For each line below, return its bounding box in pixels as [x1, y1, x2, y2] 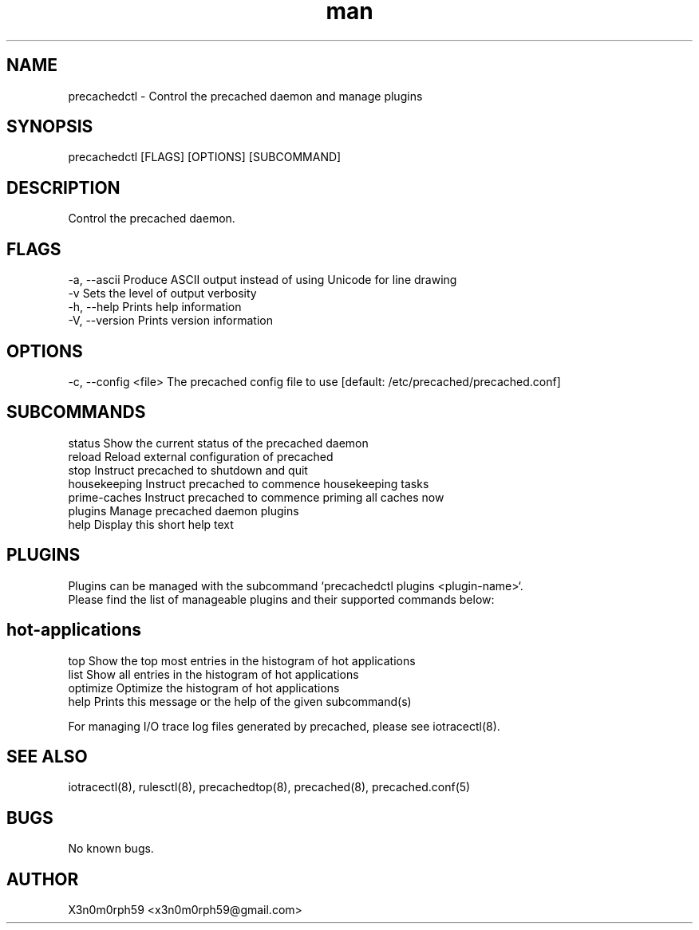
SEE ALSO [6, 746, 88, 766]
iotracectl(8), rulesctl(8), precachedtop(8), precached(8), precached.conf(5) [68, 780, 471, 794]
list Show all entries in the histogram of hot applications [68, 667, 359, 681]
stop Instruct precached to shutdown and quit [68, 463, 308, 477]
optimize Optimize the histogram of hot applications [68, 680, 340, 695]
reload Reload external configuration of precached [68, 449, 334, 463]
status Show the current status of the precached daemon [68, 435, 369, 450]
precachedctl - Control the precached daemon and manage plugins [68, 89, 423, 103]
